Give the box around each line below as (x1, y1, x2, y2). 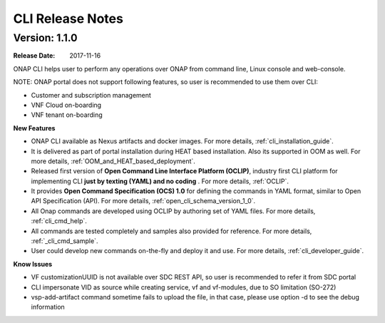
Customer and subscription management (31, 91, 151, 99)
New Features (13, 123, 56, 132)
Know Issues (13, 260, 53, 268)
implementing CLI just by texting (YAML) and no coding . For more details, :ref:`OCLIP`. (31, 177, 289, 185)
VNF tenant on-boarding (31, 111, 103, 119)
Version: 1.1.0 (13, 31, 78, 44)
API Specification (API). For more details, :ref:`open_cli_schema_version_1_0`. (31, 197, 256, 205)
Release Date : (13, 51, 56, 60)
